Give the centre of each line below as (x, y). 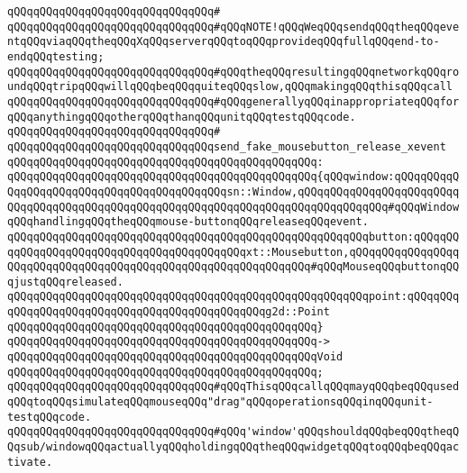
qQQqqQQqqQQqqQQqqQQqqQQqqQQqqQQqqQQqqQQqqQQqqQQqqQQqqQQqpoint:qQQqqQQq (233, 297)
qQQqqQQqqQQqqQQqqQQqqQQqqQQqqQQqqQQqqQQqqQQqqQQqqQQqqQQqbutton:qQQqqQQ (233, 236)
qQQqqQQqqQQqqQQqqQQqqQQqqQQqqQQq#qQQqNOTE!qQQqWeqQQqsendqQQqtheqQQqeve (233, 27)
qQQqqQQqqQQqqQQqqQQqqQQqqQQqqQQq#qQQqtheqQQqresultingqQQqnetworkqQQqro (233, 72)
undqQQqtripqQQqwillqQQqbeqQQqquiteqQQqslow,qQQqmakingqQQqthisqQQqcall (230, 87)
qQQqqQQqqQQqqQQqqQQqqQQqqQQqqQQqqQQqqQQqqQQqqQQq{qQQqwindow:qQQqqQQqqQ (233, 177)
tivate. (30, 462)
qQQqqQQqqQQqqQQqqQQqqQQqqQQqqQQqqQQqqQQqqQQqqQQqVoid (175, 357)
